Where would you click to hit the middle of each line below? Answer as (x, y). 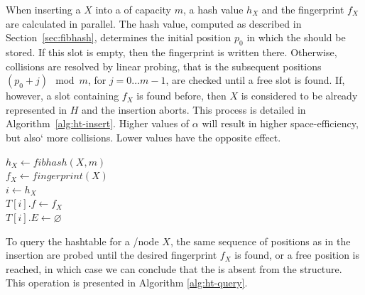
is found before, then (181, 96)
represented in (37, 109)
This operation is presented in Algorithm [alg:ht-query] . (127, 283)
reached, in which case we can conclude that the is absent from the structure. (174, 268)
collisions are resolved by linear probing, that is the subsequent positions (164, 66)
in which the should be (296, 37)
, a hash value (213, 9)
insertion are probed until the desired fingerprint (111, 255)
